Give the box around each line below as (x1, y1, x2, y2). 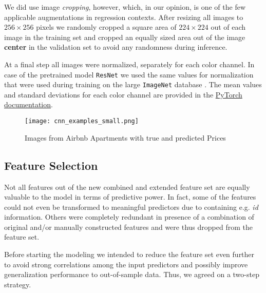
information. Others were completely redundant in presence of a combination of (4, 211, 254, 222)
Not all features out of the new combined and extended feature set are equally (4, 181, 250, 192)
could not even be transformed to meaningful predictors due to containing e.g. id (4, 201, 258, 212)
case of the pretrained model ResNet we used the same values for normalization (4, 69, 254, 80)
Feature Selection (4, 157, 98, 173)
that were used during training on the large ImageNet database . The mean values (4, 79, 262, 90)
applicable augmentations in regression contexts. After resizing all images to (4, 11, 243, 22)
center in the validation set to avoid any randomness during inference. (4, 42, 227, 52)
